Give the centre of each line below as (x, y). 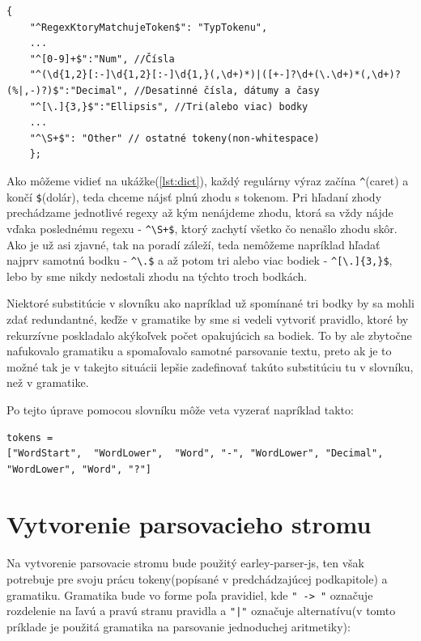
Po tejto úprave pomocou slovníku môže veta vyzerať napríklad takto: (180, 409)
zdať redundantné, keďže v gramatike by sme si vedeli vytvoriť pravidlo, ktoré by (208, 318)
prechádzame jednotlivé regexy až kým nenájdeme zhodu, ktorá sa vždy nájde (200, 212)
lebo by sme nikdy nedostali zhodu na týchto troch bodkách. (157, 276)
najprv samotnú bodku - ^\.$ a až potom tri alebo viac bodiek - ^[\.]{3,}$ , (200, 260)
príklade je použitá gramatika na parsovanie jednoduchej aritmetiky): (179, 626)
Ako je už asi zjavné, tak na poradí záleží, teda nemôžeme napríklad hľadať (193, 244)
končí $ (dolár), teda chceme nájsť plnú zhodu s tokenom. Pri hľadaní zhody (194, 196)
